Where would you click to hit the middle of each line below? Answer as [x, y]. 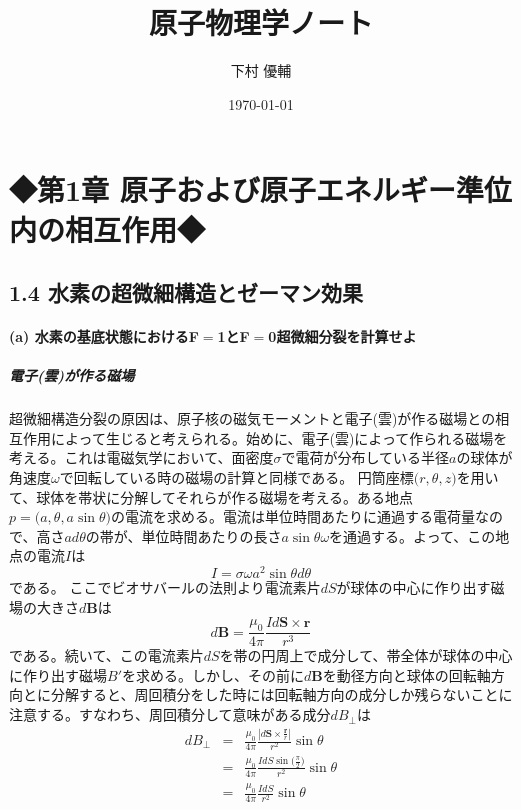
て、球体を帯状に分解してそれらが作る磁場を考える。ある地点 [211, 496]
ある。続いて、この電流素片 [113, 655]
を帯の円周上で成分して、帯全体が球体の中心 [366, 655]
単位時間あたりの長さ [211, 535]
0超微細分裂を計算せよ [342, 336]
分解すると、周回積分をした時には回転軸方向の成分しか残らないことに [281, 694]
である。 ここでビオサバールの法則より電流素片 [165, 587]
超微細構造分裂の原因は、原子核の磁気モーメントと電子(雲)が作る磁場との [252, 418]
